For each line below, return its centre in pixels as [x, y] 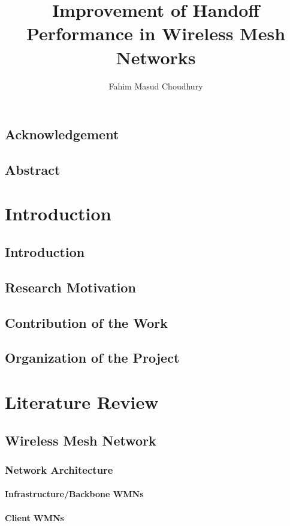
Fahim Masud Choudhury [156, 86]
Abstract [33, 169]
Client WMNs [34, 517]
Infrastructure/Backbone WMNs [74, 494]
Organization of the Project [92, 358]
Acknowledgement [62, 134]
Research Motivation [70, 287]
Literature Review [82, 401]
